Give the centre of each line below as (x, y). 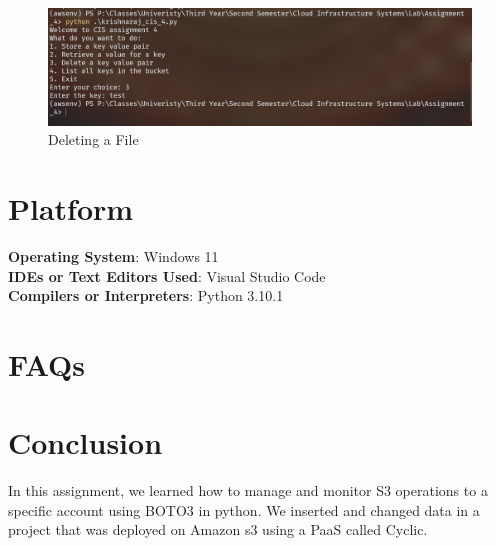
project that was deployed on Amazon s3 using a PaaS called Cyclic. (218, 529)
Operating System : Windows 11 (113, 255)
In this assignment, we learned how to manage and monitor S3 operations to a (248, 490)
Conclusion (85, 442)
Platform (71, 207)
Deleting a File (93, 139)
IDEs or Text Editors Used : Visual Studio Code (167, 275)
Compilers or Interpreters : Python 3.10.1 (146, 295)
